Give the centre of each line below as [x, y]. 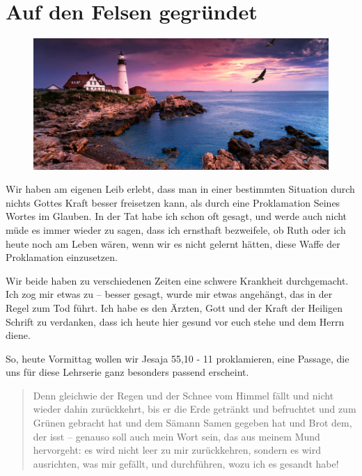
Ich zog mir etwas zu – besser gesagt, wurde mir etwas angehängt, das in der [169, 294]
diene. [18, 335]
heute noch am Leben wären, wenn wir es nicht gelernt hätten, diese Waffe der [173, 243]
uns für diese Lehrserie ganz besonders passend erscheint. [127, 372]
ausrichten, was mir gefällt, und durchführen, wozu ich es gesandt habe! [186, 463]
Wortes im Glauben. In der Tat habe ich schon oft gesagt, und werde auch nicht [176, 216]
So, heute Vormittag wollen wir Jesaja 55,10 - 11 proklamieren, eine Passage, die [178, 358]
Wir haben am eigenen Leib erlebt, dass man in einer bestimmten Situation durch [180, 189]
